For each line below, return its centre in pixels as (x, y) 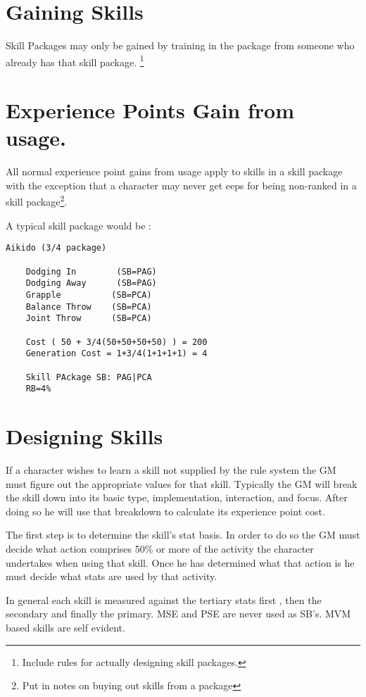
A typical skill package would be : (78, 225)
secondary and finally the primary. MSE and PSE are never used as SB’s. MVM (178, 614)
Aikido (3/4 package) (56, 248)
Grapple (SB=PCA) (89, 295)
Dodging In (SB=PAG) (91, 271)
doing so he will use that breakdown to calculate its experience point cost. (165, 511)
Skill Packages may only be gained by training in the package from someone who (180, 45)
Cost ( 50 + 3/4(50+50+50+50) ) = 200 (116, 342)
